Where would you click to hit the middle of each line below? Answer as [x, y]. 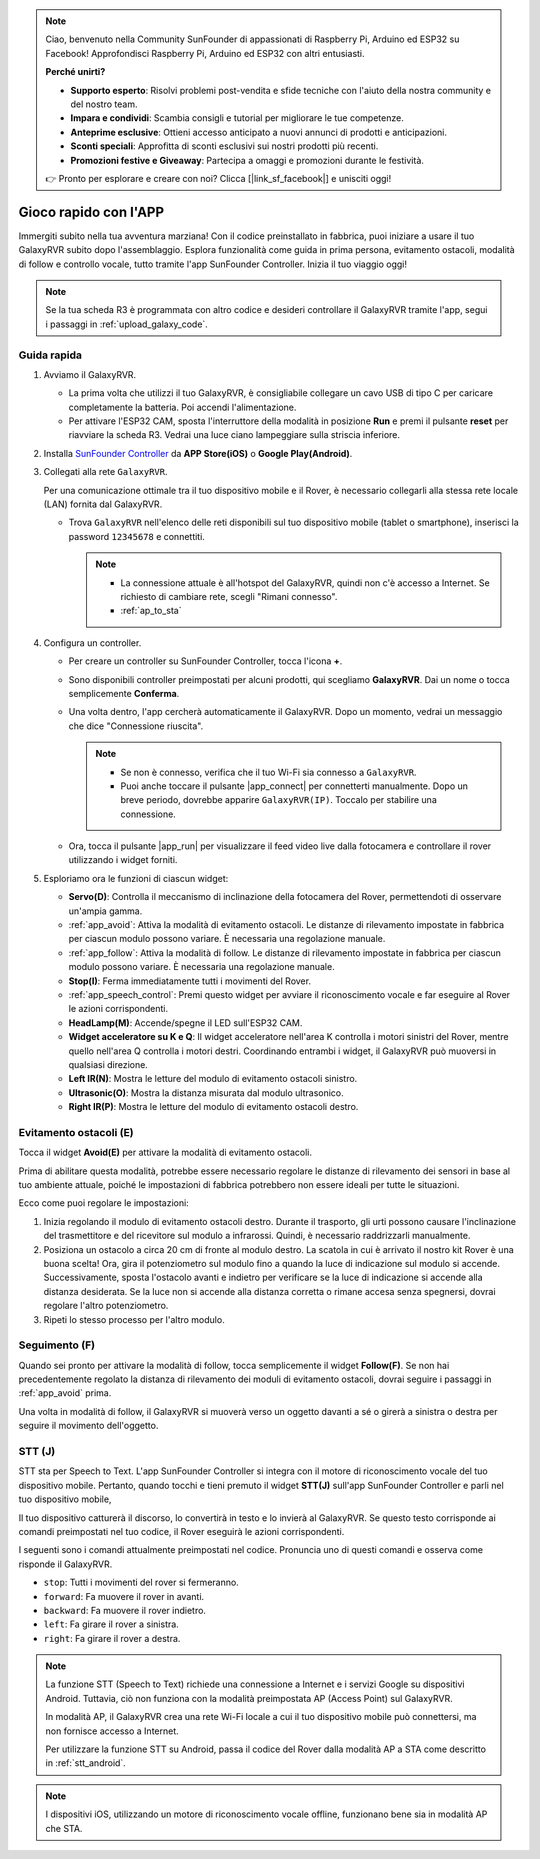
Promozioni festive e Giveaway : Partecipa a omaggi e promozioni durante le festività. [247, 160]
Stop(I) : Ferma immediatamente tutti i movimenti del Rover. [190, 981]
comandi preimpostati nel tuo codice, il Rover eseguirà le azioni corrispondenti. [181, 1531]
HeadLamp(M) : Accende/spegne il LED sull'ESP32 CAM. [185, 1022]
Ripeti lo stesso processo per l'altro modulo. [134, 1319]
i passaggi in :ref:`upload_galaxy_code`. [127, 324]
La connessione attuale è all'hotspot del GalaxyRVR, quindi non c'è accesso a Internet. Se [305, 582]
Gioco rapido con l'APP [91, 211]
